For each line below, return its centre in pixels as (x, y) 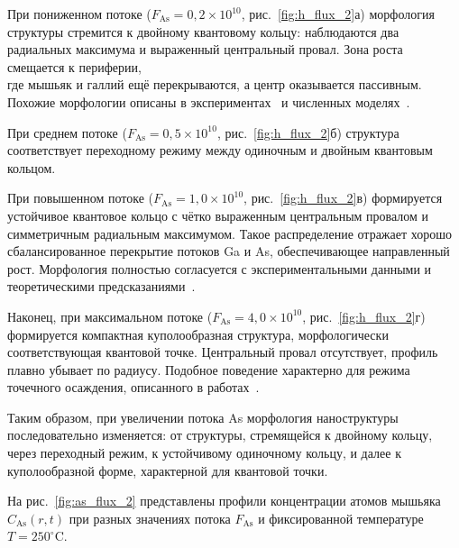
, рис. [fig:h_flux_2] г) (364, 316)
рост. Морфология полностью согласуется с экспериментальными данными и (220, 268)
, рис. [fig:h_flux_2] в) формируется (343, 198)
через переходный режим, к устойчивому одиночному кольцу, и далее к (204, 453)
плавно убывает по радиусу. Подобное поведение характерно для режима (209, 369)
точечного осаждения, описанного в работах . (133, 387)
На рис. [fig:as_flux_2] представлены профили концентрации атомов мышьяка (224, 501)
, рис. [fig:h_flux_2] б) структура (308, 132)
